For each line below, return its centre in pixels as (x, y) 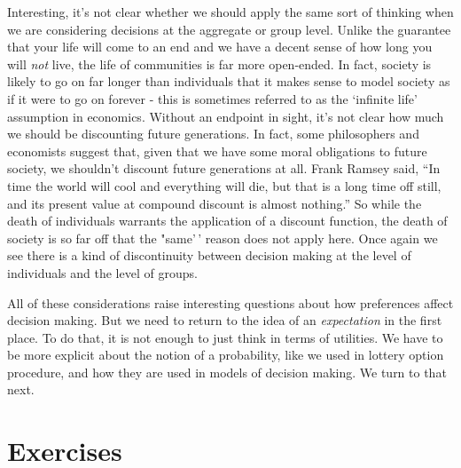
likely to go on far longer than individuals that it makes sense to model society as (229, 81)
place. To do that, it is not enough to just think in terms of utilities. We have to (225, 337)
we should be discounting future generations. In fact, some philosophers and (213, 134)
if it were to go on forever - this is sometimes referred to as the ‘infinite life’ (212, 98)
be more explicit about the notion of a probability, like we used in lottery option (226, 355)
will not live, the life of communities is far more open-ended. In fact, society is (219, 63)
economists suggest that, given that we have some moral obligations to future (217, 151)
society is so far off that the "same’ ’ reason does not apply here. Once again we (223, 238)
